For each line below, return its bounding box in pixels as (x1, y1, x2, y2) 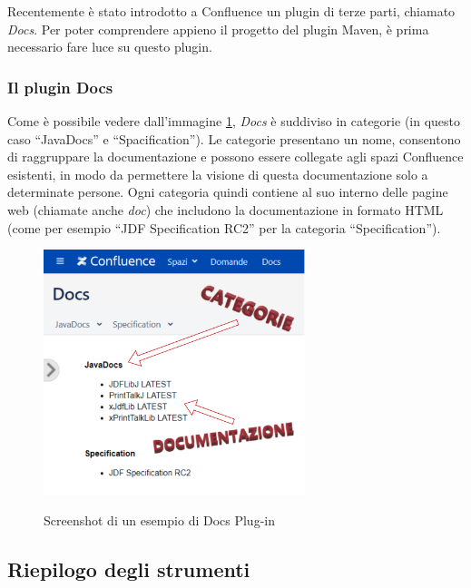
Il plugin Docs (7, 75, 113, 98)
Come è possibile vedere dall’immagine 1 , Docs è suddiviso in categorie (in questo (7, 112, 461, 130)
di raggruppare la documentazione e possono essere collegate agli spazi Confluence (7, 147, 464, 166)
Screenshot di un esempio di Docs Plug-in (44, 511, 275, 530)
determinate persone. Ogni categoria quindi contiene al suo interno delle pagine (7, 182, 448, 201)
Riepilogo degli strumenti (7, 555, 250, 583)
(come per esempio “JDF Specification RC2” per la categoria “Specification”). (7, 218, 441, 237)
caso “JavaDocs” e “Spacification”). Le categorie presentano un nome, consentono (7, 129, 461, 148)
